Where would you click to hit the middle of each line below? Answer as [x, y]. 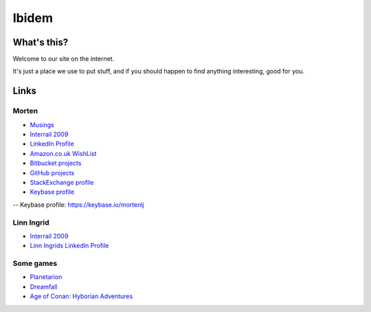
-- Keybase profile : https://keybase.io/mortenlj [78, 204]
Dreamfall [44, 287]
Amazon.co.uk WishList [63, 153]
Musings [42, 124]
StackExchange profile [62, 182]
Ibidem [33, 18]
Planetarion [46, 277]
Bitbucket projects [56, 163]
